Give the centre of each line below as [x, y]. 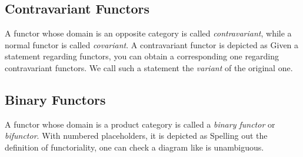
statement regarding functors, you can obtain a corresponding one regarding [142, 56]
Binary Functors [55, 99]
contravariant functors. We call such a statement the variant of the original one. [149, 67]
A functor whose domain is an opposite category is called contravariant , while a [148, 33]
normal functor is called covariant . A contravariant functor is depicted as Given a [152, 44]
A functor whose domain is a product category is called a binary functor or [140, 124]
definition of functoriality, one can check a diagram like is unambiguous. [134, 147]
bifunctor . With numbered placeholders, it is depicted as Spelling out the [136, 136]
